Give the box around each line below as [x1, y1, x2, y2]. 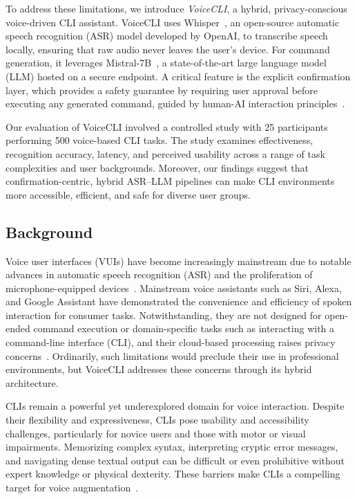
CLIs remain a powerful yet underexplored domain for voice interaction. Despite [6, 399, 345, 413]
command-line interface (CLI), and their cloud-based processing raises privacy [6, 335, 336, 350]
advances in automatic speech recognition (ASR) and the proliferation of [6, 267, 313, 282]
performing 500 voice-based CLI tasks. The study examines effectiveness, [6, 133, 313, 147]
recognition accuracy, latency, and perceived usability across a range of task [6, 146, 325, 161]
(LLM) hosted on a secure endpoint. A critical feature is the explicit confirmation [6, 69, 351, 83]
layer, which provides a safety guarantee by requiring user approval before [6, 82, 318, 97]
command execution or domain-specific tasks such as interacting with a [33, 321, 335, 336]
